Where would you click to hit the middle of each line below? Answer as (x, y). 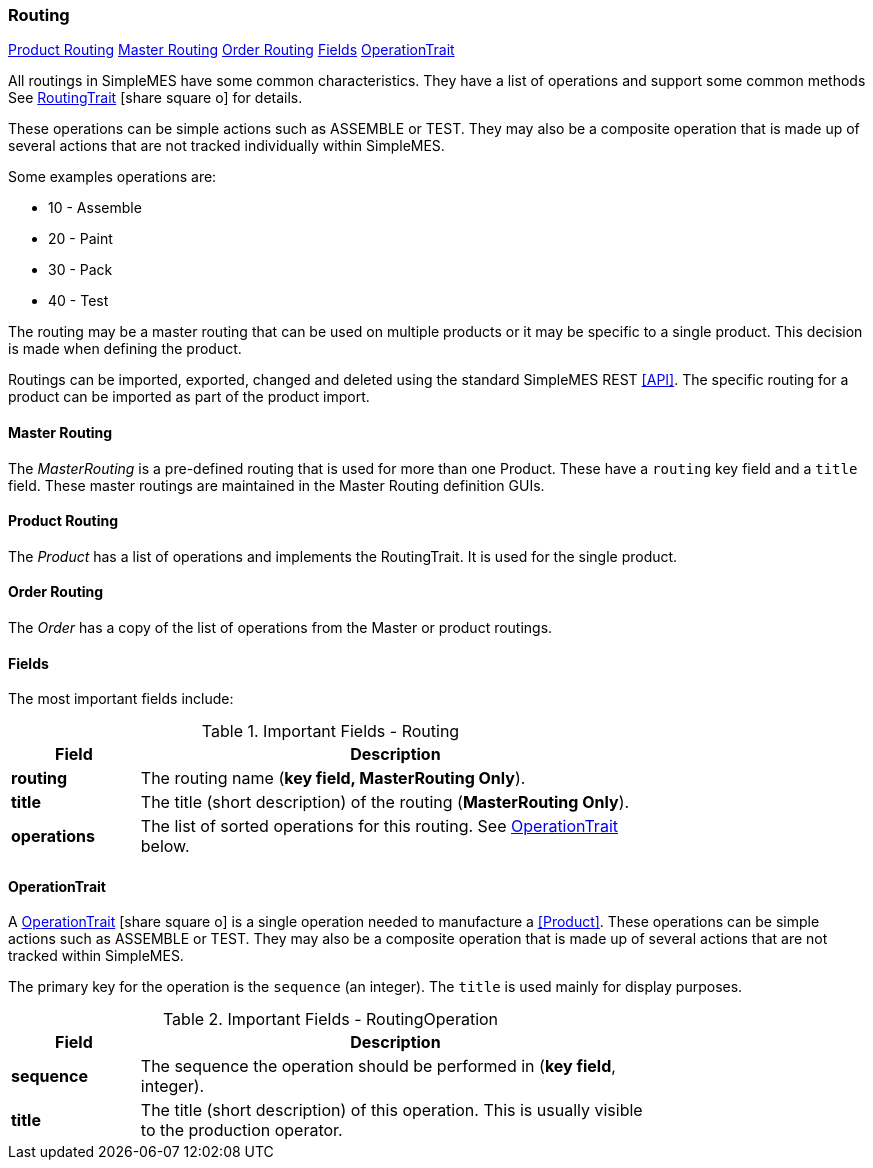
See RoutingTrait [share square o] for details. (155, 98)
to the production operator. (241, 1130)
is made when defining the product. (125, 349)
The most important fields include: (121, 699)
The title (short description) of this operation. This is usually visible (391, 1110)
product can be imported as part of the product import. (189, 397)
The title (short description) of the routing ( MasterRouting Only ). (385, 802)
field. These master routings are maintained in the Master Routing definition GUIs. (276, 485)
